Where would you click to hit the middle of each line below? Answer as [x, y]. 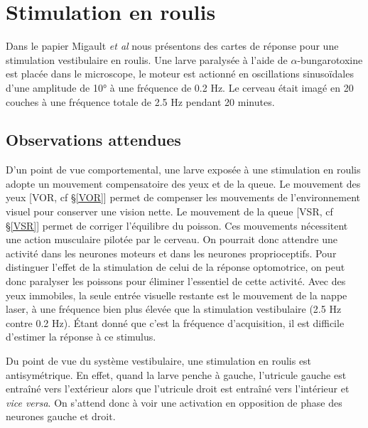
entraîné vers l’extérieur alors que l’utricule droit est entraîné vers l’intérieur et [178, 389]
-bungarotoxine [330, 59]
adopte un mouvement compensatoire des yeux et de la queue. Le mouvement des [183, 183]
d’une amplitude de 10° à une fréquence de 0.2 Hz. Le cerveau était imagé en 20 [180, 87]
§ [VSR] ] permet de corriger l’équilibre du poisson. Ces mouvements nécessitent [177, 225]
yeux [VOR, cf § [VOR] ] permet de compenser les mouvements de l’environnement [183, 197]
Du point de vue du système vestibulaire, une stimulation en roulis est [159, 361]
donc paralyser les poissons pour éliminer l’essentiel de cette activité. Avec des [176, 281]
